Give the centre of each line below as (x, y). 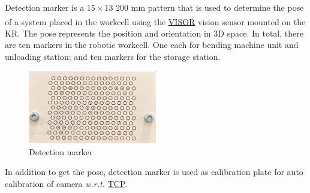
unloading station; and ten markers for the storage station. (113, 57)
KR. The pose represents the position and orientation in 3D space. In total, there (154, 33)
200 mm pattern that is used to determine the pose (210, 7)
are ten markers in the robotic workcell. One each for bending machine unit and (152, 45)
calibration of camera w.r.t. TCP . (66, 183)
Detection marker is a (45, 7)
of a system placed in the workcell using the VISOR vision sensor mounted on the (155, 21)
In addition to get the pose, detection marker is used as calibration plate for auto (154, 172)
